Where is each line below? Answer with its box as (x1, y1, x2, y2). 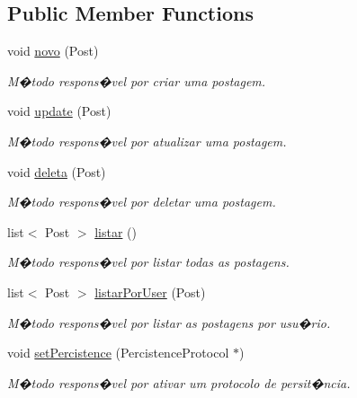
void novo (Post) (7, 41, 99, 60)
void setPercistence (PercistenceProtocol (7, 343, 229, 362)
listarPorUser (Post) (94, 282, 206, 301)
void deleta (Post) (7, 162, 106, 181)
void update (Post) (7, 102, 112, 120)
